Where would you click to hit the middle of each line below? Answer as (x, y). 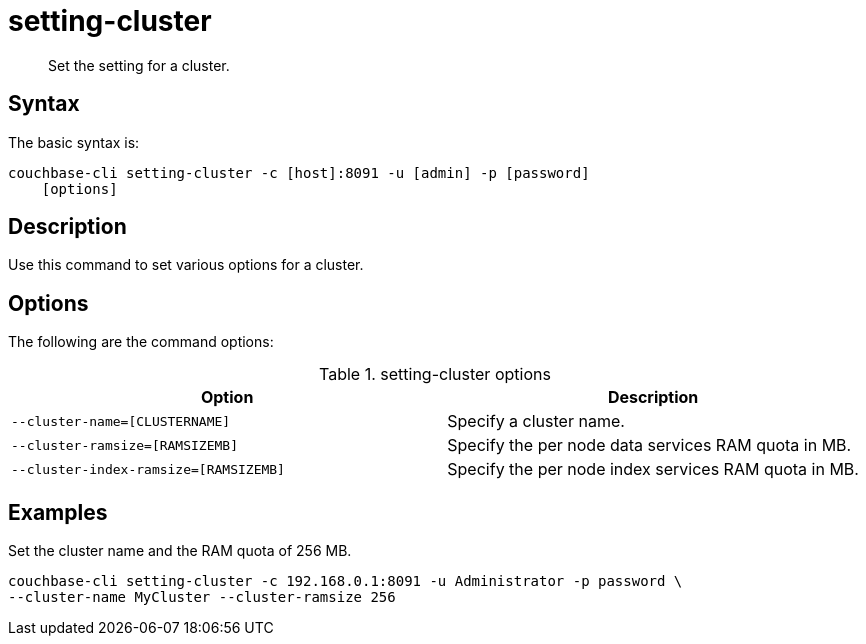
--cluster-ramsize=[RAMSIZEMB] (124, 445)
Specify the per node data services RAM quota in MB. (649, 445)
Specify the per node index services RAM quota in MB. (653, 469)
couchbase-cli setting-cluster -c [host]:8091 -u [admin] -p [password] (299, 172)
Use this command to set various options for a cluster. (186, 265)
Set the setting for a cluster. (139, 65)
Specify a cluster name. (536, 421)
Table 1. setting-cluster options (435, 374)
